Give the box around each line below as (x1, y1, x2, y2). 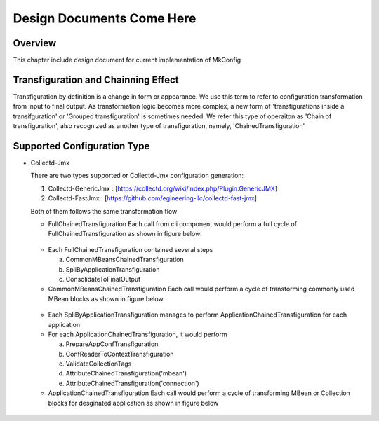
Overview (13, 37, 57, 49)
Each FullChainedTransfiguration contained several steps (48, 245, 213, 254)
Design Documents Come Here (13, 11, 197, 26)
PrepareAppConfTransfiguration (65, 340, 159, 348)
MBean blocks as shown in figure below (48, 294, 164, 303)
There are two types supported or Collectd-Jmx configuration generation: (30, 172, 244, 180)
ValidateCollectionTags (65, 359, 132, 368)
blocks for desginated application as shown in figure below (48, 399, 219, 407)
